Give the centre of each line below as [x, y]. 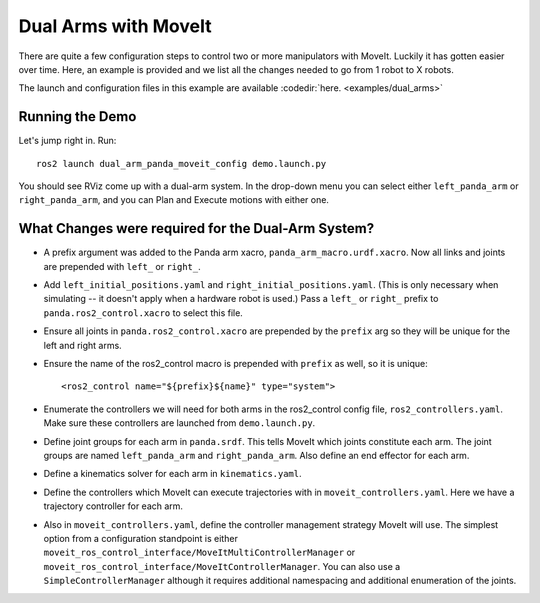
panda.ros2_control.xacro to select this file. [143, 312]
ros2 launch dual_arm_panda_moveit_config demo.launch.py [181, 163]
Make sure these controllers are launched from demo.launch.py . [179, 423]
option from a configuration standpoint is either [141, 538]
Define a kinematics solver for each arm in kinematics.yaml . [172, 474]
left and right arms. [82, 345]
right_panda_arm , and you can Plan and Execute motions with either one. [174, 200]
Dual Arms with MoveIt [115, 26]
